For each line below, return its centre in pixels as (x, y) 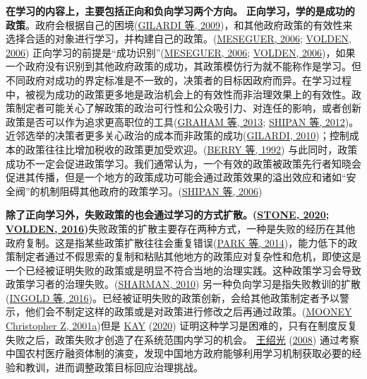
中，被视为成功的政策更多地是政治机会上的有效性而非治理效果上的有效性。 (179, 94)
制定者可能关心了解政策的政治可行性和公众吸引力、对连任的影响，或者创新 (188, 108)
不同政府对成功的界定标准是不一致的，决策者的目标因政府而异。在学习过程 (179, 80)
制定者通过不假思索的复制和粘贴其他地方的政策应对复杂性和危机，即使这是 (188, 256)
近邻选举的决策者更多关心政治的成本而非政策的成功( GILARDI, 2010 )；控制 (178, 135)
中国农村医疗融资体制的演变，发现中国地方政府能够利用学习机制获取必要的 (179, 353)
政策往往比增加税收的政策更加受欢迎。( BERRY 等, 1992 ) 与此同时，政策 (191, 149)
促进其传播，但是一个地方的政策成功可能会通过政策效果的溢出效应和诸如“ (176, 177)
